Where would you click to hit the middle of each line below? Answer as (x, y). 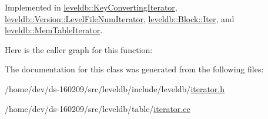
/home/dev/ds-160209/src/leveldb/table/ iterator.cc (98, 108)
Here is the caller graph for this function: (79, 49)
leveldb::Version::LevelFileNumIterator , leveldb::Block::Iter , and (120, 18)
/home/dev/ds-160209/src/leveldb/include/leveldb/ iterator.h (115, 88)
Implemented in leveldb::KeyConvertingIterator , (91, 7)
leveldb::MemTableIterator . (54, 30)
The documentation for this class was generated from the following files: (134, 69)
